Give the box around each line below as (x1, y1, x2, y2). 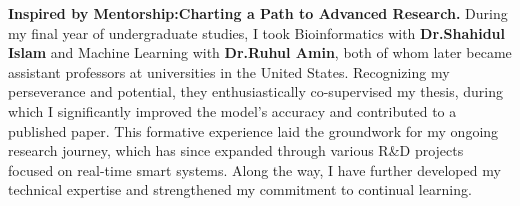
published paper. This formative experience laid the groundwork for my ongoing (8, 120, 499, 141)
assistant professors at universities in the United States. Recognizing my (8, 61, 450, 82)
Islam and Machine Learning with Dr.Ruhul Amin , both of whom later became (8, 42, 512, 63)
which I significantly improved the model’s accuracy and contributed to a (8, 100, 457, 121)
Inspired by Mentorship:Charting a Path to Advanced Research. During (8, 3, 508, 23)
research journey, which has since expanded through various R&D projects (8, 140, 464, 161)
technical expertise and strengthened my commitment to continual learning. (8, 179, 472, 200)
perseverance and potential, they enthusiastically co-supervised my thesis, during (8, 81, 503, 102)
